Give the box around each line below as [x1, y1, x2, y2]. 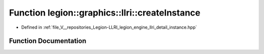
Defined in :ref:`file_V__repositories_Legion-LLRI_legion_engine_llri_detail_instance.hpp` [21, 24, 198, 30]
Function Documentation [9, 37, 87, 45]
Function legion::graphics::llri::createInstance [9, 7, 200, 18]
